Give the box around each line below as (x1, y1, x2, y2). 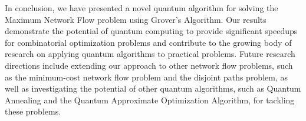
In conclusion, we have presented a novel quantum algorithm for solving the (5, 2, 278, 14)
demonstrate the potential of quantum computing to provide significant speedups (5, 25, 298, 37)
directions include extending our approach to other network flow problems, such (5, 59, 293, 71)
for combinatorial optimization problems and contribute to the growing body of (5, 36, 292, 48)
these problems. (5, 105, 61, 117)
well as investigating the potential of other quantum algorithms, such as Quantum (5, 82, 301, 95)
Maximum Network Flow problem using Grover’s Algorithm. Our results (5, 13, 266, 25)
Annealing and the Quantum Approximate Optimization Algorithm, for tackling (5, 93, 295, 106)
